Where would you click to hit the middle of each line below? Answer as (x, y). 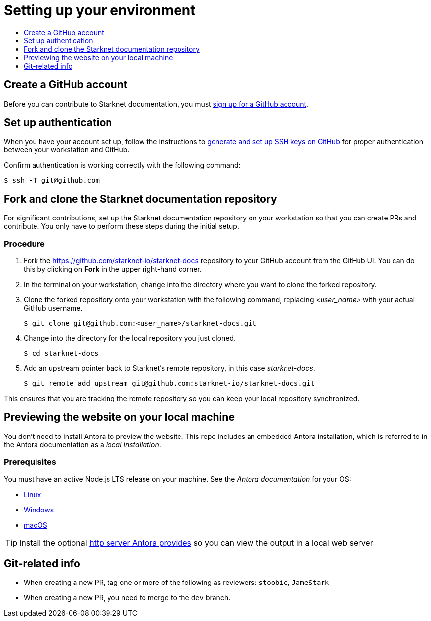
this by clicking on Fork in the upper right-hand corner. (113, 269)
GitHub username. (53, 308)
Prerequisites (30, 462)
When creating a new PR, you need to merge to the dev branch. (127, 598)
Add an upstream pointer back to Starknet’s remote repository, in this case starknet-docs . (169, 368)
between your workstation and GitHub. (67, 150)
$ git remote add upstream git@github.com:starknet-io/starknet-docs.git (169, 384)
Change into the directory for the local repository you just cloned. (130, 338)
